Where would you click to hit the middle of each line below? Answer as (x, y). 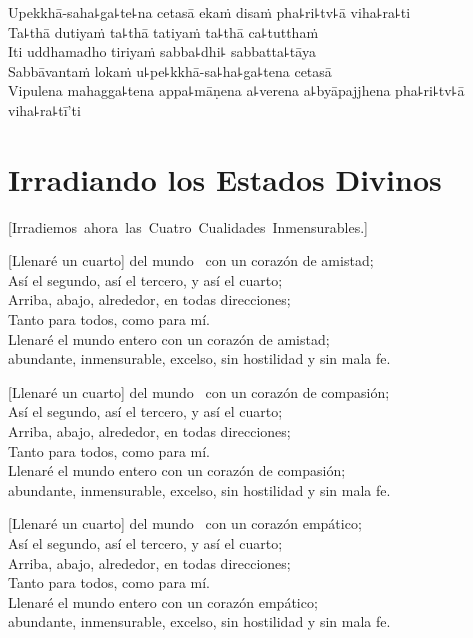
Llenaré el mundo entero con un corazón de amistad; (169, 338)
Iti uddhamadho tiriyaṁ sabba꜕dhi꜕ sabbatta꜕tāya (162, 51)
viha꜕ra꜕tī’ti (44, 109)
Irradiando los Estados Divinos (225, 178)
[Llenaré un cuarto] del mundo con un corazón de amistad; (191, 260)
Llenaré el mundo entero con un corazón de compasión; (177, 470)
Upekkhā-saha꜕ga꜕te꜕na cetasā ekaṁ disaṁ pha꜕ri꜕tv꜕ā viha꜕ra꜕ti (209, 12)
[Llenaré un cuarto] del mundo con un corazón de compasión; (199, 391)
